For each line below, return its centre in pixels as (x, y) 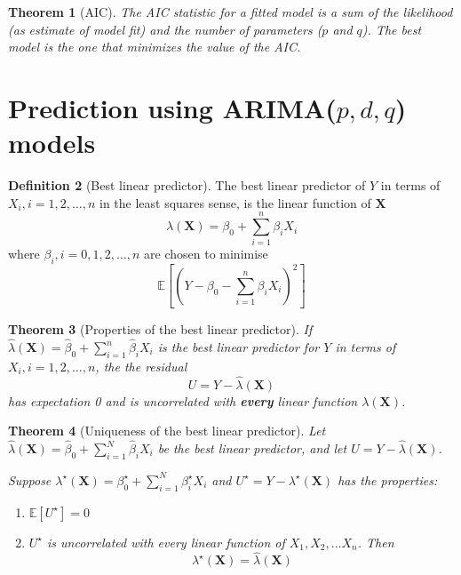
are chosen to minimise (206, 254)
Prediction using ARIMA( (172, 107)
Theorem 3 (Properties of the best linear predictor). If (160, 329)
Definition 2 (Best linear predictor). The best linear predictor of (187, 185)
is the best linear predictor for (238, 347)
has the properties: (388, 479)
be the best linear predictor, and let (252, 448)
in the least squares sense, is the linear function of (235, 202)
